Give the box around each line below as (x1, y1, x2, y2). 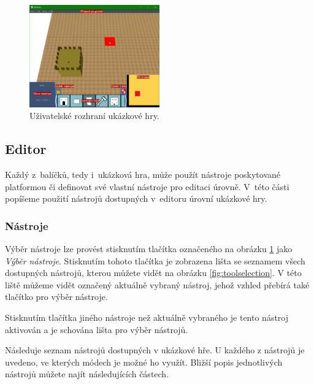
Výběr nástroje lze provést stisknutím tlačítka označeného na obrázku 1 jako (5, 242, 293, 255)
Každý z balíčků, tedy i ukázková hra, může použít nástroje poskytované (5, 168, 281, 181)
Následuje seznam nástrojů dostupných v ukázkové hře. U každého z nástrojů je (5, 344, 305, 356)
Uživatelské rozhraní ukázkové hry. (29, 109, 159, 122)
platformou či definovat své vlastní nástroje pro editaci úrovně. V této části (5, 180, 289, 193)
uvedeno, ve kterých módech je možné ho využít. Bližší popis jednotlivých (5, 355, 283, 368)
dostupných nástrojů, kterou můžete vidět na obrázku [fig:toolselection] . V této (5, 266, 302, 279)
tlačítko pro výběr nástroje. (5, 290, 108, 303)
